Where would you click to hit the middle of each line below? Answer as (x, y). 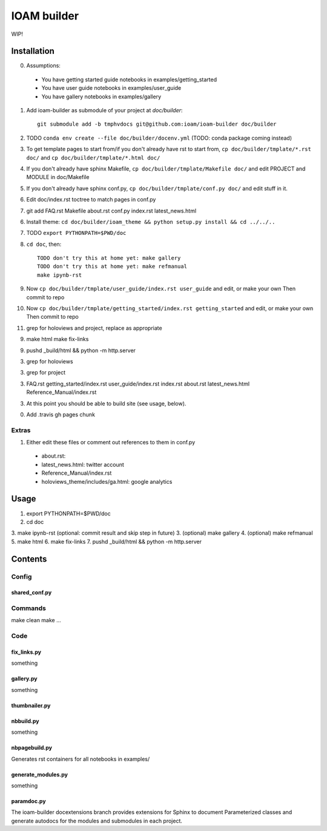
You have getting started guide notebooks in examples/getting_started (129, 80)
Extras (21, 430)
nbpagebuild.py (32, 748)
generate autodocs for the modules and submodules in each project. (97, 821)
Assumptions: (43, 66)
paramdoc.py (28, 801)
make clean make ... (36, 620)
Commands (29, 608)
